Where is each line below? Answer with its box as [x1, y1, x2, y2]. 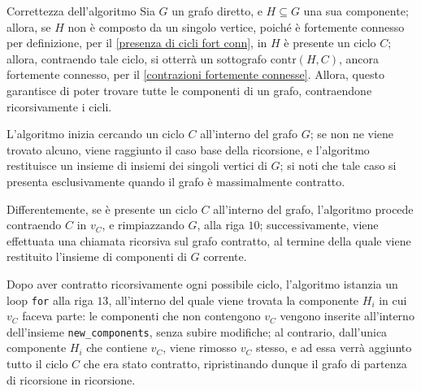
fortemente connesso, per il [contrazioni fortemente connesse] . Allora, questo [7, 66, 384, 83]
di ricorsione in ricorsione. [7, 371, 136, 388]
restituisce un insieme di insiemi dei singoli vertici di [7, 157, 267, 174]
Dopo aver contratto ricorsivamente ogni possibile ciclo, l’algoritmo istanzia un [7, 275, 398, 292]
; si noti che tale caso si [280, 157, 397, 174]
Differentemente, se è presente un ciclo [7, 200, 197, 217]
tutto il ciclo [7, 355, 68, 371]
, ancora [339, 50, 380, 67]
